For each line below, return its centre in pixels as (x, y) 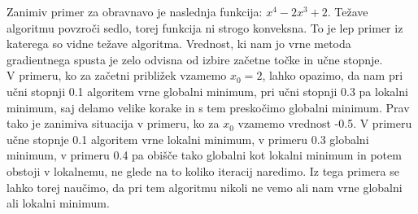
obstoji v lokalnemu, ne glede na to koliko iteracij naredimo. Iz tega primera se (203, 170)
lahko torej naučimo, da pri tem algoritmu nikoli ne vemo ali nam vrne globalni (205, 187)
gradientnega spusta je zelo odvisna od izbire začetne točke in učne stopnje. (195, 59)
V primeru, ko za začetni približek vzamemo (117, 75)
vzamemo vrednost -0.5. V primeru (325, 123)
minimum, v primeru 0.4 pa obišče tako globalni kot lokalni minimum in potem (204, 155)
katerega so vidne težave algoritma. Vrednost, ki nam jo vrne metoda (179, 44)
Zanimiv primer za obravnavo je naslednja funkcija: (135, 11)
